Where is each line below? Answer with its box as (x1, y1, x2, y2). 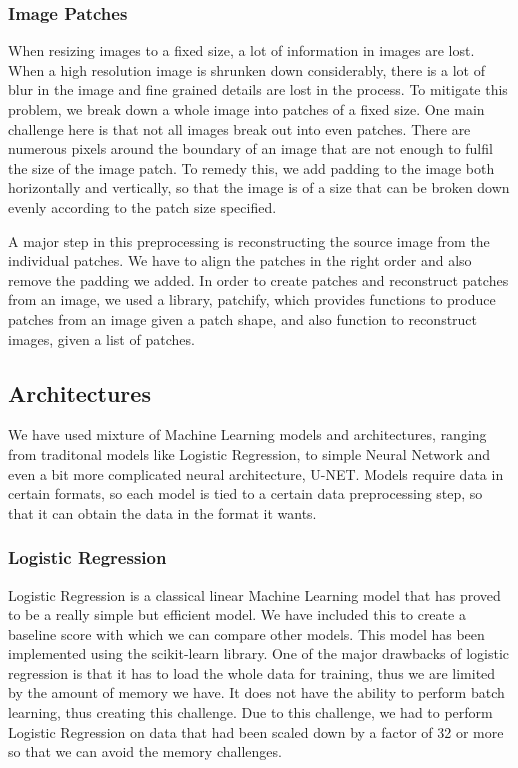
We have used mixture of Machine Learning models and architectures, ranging (8, 424, 487, 445)
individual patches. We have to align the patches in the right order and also (8, 250, 472, 271)
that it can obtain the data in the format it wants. (8, 502, 317, 523)
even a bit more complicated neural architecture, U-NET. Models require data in (8, 463, 504, 484)
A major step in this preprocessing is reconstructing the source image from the (8, 230, 490, 251)
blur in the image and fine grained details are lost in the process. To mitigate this (8, 79, 508, 100)
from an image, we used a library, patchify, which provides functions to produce (8, 289, 496, 310)
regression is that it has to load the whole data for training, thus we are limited (8, 662, 496, 683)
